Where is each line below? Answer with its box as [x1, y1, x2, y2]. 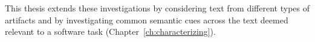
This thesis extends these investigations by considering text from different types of [5, 2, 310, 14]
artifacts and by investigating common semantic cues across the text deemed [5, 13, 288, 26]
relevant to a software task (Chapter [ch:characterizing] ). [5, 25, 216, 38]
